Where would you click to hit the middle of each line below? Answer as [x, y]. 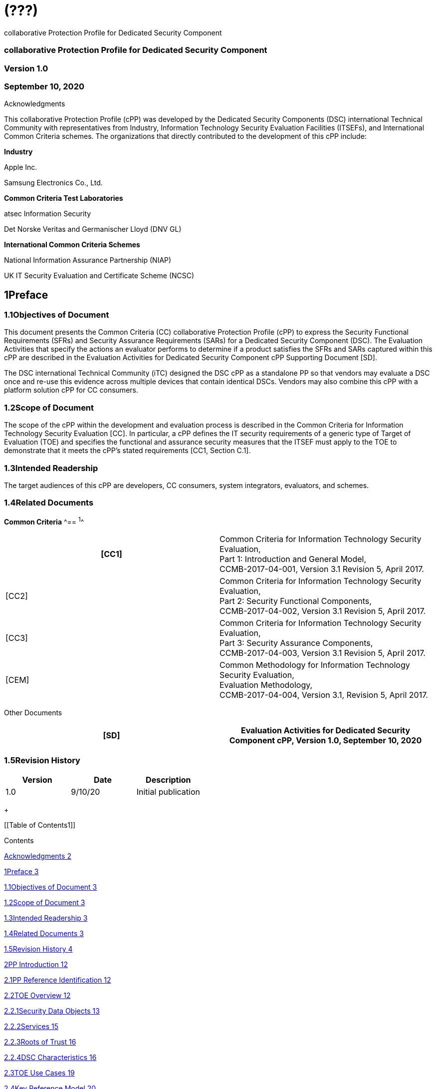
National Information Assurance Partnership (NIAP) [88, 260]
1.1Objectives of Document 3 [51, 887]
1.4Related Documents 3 [44, 934]
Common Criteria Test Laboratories [64, 198]
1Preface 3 [21, 872]
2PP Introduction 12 [36, 965]
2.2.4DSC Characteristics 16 [50, 1058]
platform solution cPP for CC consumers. [71, 390]
